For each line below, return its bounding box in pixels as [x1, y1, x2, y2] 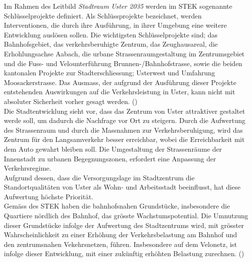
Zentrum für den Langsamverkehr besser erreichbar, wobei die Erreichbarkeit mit [4, 134, 245, 144]
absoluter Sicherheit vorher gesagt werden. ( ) [4, 96, 137, 106]
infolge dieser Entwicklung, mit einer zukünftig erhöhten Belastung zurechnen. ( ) [4, 248, 244, 259]
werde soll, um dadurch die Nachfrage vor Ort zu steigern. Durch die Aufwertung [4, 115, 246, 125]
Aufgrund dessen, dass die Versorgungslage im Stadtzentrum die [4, 172, 195, 182]
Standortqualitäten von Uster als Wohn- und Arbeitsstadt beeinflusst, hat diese [4, 182, 241, 192]
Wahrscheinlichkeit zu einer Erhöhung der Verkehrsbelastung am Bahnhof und [4, 229, 237, 240]
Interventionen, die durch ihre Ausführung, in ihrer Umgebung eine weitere [4, 20, 227, 30]
